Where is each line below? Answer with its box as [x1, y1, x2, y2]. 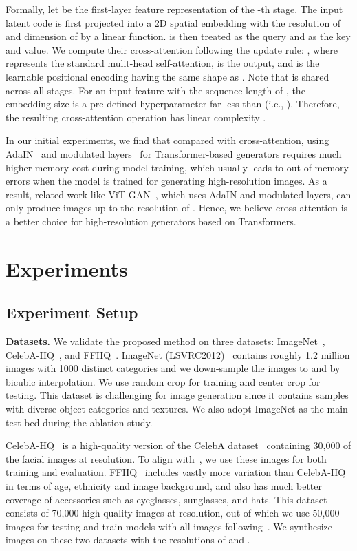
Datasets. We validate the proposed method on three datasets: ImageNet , [6, 334, 325, 349]
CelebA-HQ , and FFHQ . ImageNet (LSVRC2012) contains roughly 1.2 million [6, 347, 350, 362]
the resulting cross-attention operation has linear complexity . [6, 110, 266, 124]
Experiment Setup [6, 302, 138, 323]
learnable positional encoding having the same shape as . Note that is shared [6, 69, 329, 83]
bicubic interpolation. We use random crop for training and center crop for [6, 374, 321, 388]
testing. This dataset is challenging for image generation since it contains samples [6, 388, 349, 402]
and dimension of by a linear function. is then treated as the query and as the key [6, 29, 351, 43]
